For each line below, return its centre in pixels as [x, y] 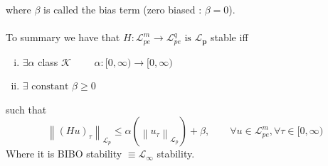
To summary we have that [63, 37]
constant [50, 87]
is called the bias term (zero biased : [123, 9]
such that [26, 109]
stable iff [229, 37]
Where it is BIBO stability [64, 154]
